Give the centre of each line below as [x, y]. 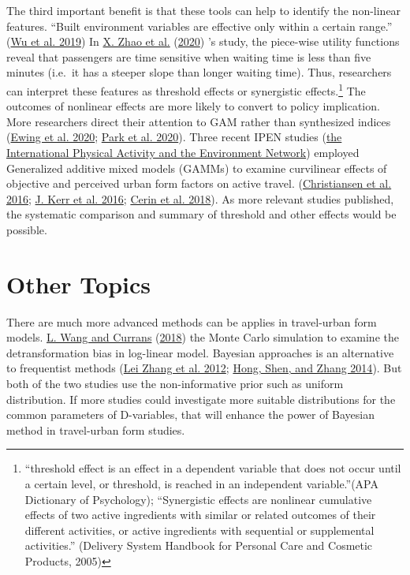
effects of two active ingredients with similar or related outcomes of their [200, 515]
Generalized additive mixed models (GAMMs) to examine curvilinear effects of [197, 168]
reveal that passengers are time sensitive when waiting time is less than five [189, 56]
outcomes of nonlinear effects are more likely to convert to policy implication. [193, 106]
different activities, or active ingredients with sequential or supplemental [199, 530]
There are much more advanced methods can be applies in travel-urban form [192, 321]
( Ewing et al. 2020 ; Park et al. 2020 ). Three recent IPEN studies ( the [174, 137]
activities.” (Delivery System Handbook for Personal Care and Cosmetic [199, 545]
